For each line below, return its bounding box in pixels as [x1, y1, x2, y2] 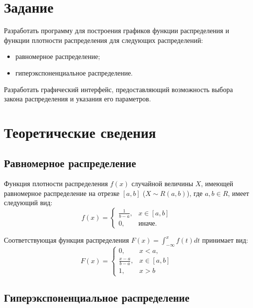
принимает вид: [202, 235, 248, 245]
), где [187, 188, 203, 198]
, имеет [228, 188, 249, 198]
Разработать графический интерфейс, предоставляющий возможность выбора [4, 84, 233, 94]
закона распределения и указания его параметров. [4, 94, 151, 104]
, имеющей [201, 178, 234, 189]
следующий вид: [4, 197, 53, 208]
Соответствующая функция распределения [4, 235, 129, 245]
